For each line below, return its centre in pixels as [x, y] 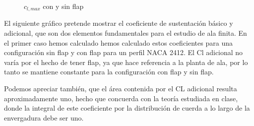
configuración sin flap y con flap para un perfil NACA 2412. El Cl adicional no [124, 52]
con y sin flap [63, 6]
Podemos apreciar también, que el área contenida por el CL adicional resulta [121, 89]
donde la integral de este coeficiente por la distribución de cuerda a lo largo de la [127, 108]
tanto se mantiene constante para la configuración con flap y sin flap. [109, 72]
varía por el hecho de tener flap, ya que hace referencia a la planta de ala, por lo [126, 62]
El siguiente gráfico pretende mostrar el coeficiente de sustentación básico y [119, 23]
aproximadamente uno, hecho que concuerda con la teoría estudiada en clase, [121, 98]
